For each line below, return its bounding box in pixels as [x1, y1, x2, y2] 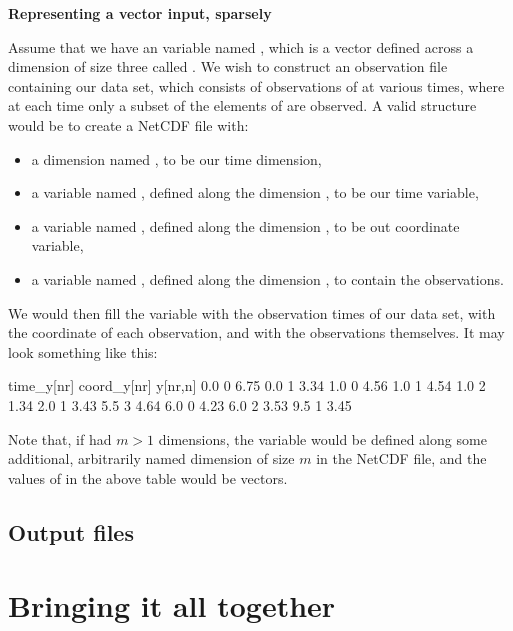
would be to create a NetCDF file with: [8, 114, 249, 135]
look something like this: [8, 341, 158, 362]
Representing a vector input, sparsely [8, 3, 272, 23]
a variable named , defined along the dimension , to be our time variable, [31, 182, 479, 203]
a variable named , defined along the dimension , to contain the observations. [31, 268, 504, 289]
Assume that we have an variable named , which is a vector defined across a [8, 36, 474, 57]
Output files [8, 516, 134, 547]
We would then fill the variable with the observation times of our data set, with [8, 302, 496, 323]
